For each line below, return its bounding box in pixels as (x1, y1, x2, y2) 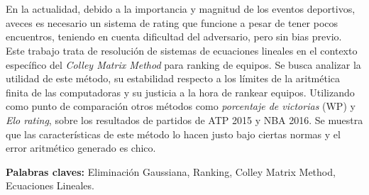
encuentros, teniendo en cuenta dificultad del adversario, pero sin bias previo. (6, 29, 342, 44)
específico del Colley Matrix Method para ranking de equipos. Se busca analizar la (6, 57, 361, 72)
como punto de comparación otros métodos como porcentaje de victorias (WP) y (6, 99, 356, 113)
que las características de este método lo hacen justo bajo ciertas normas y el (6, 126, 341, 141)
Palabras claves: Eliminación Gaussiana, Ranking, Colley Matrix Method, (6, 164, 336, 179)
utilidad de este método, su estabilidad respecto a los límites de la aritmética (6, 71, 341, 86)
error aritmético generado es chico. (6, 140, 156, 155)
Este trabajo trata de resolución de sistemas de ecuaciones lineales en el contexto (6, 43, 358, 57)
